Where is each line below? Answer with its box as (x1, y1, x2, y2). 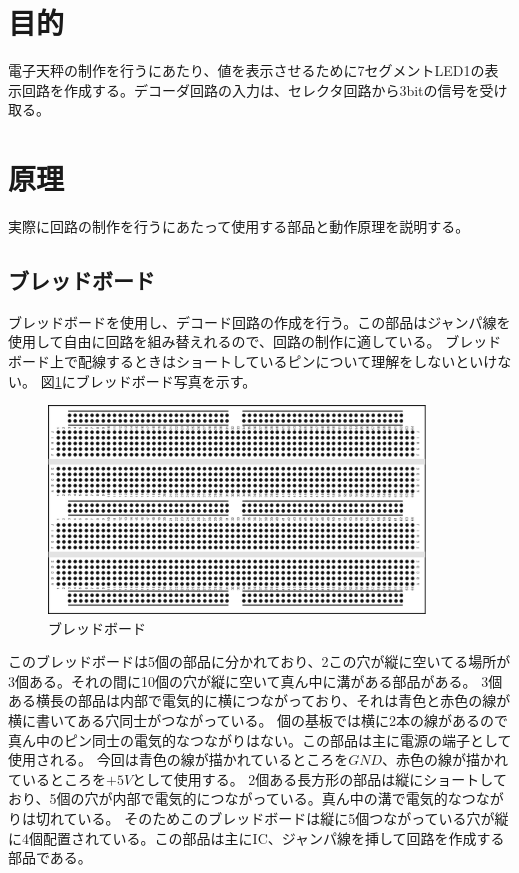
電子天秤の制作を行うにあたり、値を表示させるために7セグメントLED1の (8, 60, 485, 81)
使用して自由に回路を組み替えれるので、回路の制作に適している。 (8, 331, 441, 352)
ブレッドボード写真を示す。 (75, 370, 257, 391)
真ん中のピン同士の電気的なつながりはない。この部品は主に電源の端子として (8, 729, 512, 750)
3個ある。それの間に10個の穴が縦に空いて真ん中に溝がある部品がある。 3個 (8, 670, 503, 691)
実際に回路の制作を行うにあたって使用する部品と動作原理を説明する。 (8, 216, 470, 237)
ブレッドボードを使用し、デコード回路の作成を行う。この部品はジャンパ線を (8, 311, 511, 332)
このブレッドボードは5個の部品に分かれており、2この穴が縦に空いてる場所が (8, 651, 511, 672)
